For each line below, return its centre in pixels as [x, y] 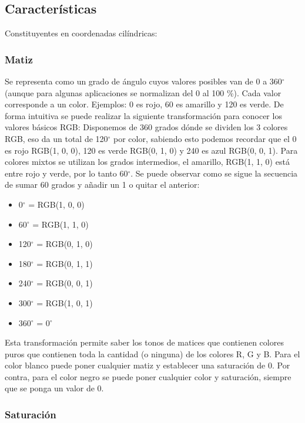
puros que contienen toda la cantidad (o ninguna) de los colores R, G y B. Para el [152, 353]
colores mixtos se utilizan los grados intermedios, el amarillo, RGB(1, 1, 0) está [147, 162]
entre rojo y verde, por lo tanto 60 [66, 173]
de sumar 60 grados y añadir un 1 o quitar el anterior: [102, 185]
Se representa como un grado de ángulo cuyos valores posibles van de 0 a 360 [143, 81]
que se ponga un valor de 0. [54, 388]
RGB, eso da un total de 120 [56, 138]
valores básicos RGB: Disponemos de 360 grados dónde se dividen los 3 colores [146, 127]
